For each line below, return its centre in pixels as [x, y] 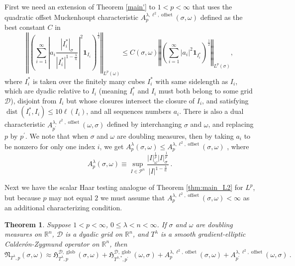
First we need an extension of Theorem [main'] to [80, 6]
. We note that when [57, 136]
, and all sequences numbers [129, 111]
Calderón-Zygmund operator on [52, 243]
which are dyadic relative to [47, 91]
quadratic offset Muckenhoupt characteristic [71, 17]
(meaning [113, 91]
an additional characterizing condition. [63, 208]
